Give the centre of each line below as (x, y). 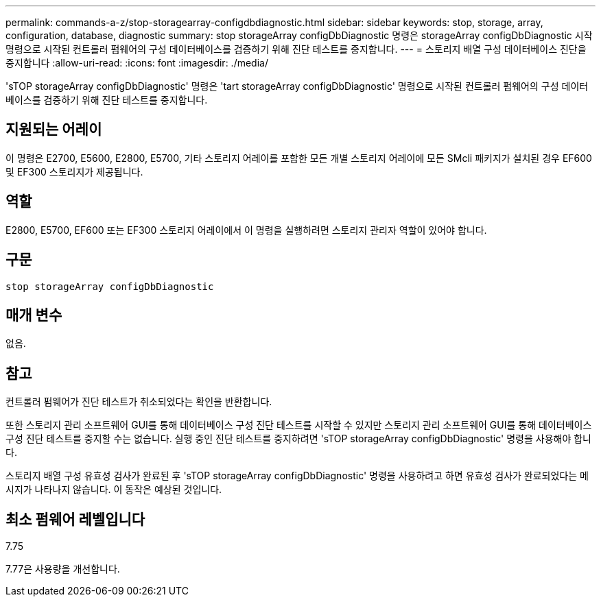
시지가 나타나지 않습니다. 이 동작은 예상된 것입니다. (114, 490)
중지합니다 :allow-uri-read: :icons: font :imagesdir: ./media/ (137, 63)
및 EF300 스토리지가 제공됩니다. (74, 171)
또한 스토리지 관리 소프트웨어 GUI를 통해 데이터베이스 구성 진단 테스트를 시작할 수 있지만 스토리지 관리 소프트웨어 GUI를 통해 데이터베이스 (299, 425)
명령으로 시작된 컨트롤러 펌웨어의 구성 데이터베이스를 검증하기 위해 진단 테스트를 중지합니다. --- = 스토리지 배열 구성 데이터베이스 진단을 (296, 49)
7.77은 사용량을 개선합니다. (63, 569)
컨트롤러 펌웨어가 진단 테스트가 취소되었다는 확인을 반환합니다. (139, 402)
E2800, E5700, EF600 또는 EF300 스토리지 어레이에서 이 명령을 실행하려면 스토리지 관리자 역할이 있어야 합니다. (246, 230)
